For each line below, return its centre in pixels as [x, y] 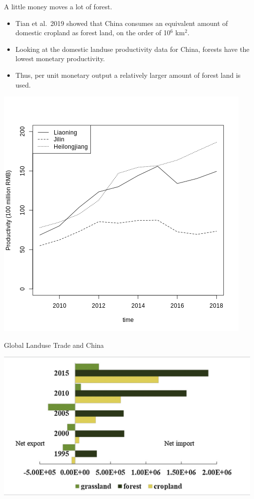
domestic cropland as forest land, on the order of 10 [93, 33]
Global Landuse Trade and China [54, 345]
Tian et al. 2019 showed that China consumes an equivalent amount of [122, 23]
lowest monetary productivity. [60, 58]
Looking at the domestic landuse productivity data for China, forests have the [132, 49]
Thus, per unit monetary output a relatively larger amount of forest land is [128, 75]
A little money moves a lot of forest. [58, 6]
